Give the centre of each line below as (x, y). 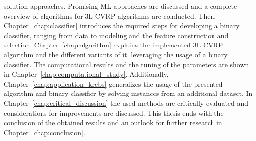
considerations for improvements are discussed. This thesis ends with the (114, 113)
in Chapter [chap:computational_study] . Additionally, (86, 74)
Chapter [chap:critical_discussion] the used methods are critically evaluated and (126, 103)
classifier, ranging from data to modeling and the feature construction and (116, 35)
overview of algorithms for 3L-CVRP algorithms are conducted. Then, (110, 16)
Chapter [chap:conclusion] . (44, 132)
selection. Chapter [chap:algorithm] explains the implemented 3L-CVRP (114, 45)
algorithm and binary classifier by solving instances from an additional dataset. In (128, 93)
